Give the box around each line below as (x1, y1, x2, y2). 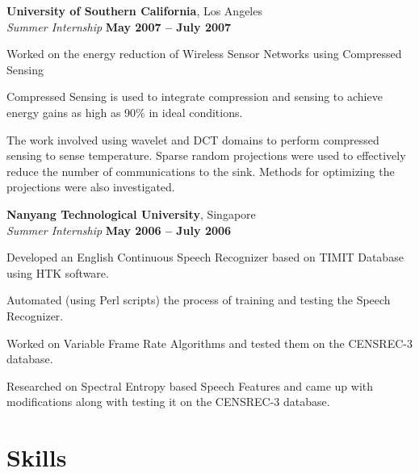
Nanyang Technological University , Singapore (6, 205, 256, 222)
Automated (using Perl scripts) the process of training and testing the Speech (6, 291, 391, 308)
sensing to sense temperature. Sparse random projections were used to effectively (6, 147, 406, 164)
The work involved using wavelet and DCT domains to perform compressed (6, 131, 379, 148)
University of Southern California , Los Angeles (6, 2, 262, 19)
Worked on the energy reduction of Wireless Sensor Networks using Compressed (6, 45, 402, 62)
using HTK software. (6, 264, 109, 281)
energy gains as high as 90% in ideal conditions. (6, 103, 243, 120)
